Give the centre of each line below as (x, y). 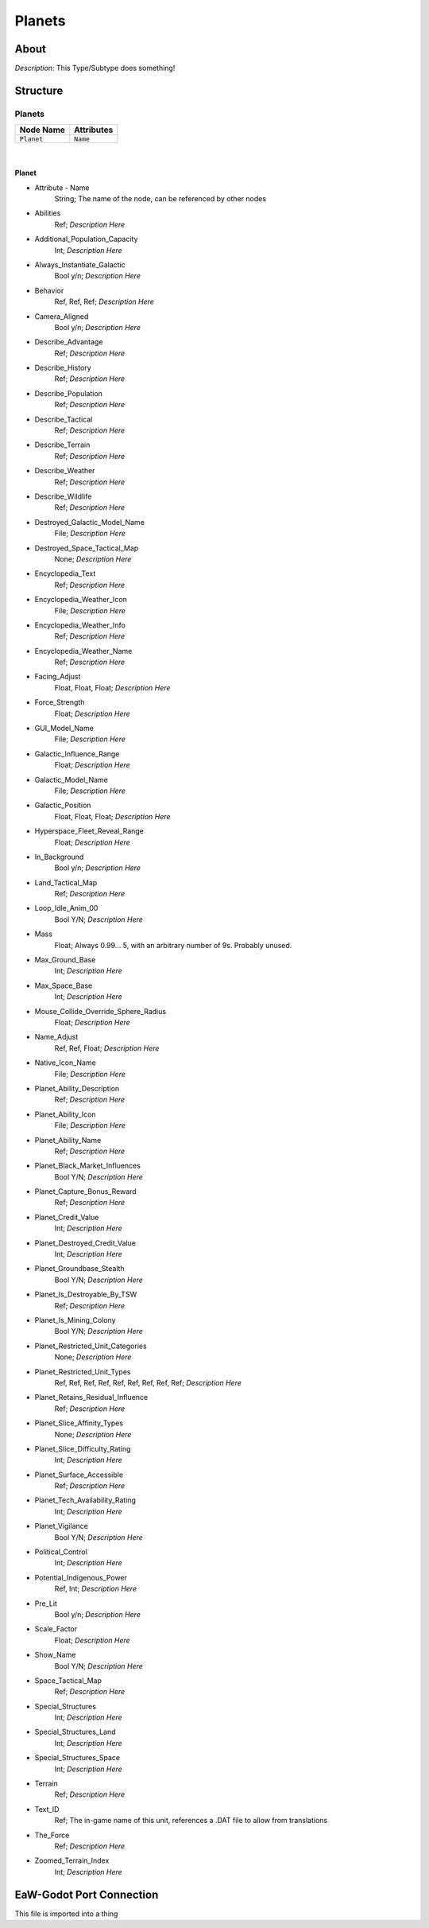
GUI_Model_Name (64, 729)
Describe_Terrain (62, 445)
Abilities (48, 213)
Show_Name (55, 1655)
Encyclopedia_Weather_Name (83, 651)
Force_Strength (60, 702)
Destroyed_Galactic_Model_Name (89, 522)
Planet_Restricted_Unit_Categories (91, 1346)
